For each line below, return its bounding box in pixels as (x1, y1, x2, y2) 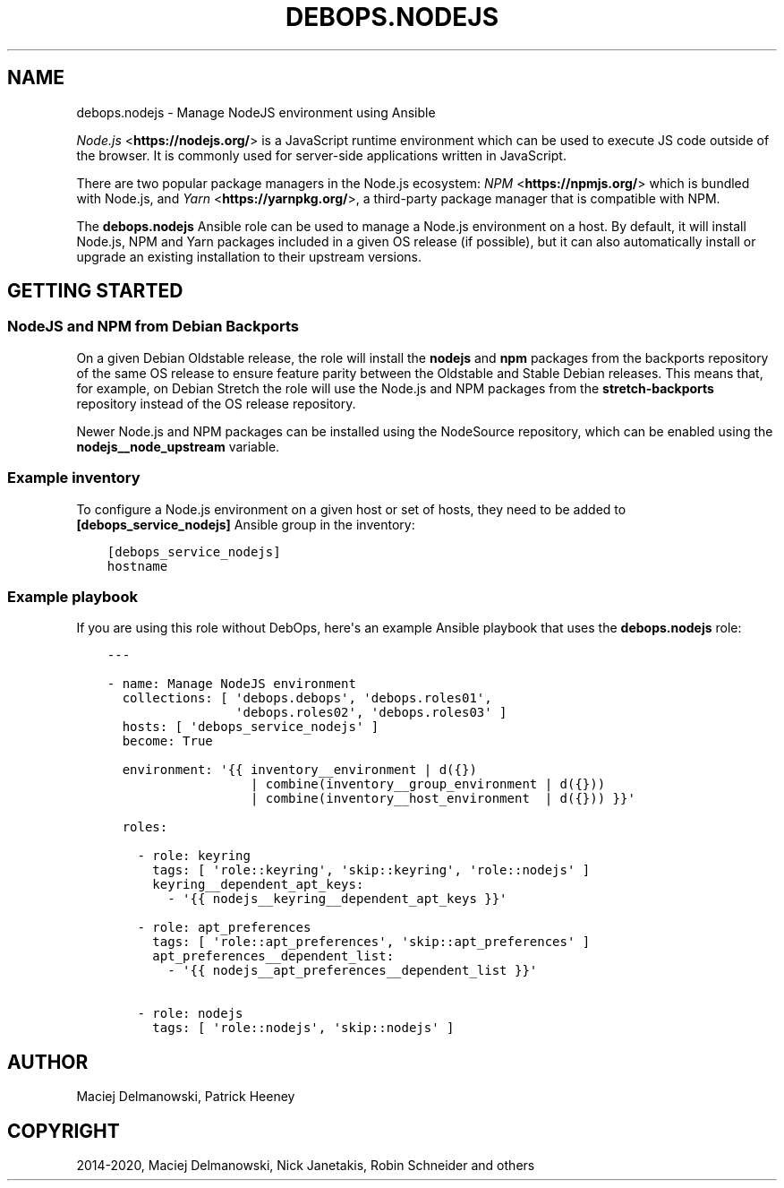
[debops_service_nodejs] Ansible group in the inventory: (76, 516, 415, 532)
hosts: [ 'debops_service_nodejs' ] (122, 719, 379, 735)
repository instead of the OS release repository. (76, 395, 356, 411)
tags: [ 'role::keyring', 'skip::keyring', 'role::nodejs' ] (152, 863, 591, 878)
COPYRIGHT (7, 1119, 120, 1142)
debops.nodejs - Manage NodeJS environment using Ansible (76, 104, 436, 120)
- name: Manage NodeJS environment (107, 676, 356, 692)
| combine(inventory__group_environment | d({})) (250, 777, 606, 792)
